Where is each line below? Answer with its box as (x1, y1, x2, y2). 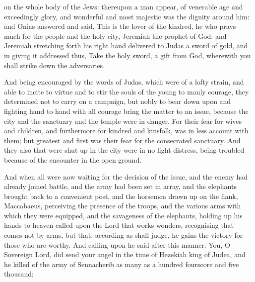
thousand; (4, 269, 34, 279)
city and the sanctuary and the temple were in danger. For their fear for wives (4, 115, 242, 126)
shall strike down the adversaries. (4, 60, 105, 70)
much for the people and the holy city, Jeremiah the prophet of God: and (4, 30, 227, 41)
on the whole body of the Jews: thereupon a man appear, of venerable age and (4, 1, 243, 11)
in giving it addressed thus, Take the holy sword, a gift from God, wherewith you (4, 50, 251, 60)
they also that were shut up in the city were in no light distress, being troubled (4, 145, 245, 155)
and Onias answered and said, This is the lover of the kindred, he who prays (4, 21, 236, 31)
